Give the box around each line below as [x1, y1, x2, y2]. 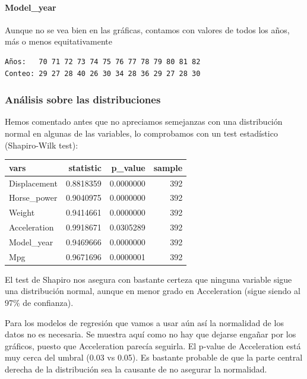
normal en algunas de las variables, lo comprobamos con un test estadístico [5, 127, 278, 139]
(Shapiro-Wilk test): [5, 138, 78, 151]
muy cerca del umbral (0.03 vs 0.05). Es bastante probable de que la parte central [5, 351, 303, 364]
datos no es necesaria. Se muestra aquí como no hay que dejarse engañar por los [5, 328, 296, 340]
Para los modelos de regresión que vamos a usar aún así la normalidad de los [5, 316, 284, 329]
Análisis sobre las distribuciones [5, 92, 161, 107]
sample [153, 161, 183, 173]
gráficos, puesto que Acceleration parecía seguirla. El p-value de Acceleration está [5, 339, 301, 352]
